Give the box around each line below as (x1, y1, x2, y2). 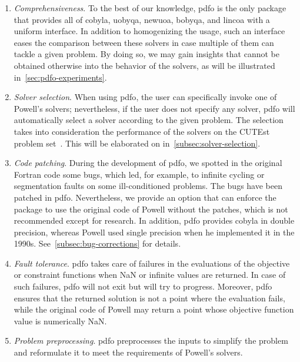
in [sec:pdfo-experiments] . (14, 71, 107, 83)
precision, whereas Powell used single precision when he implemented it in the (14, 225, 295, 238)
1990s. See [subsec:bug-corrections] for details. (14, 237, 181, 250)
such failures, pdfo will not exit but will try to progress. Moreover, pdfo (14, 280, 272, 293)
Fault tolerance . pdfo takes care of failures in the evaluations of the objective (14, 257, 290, 269)
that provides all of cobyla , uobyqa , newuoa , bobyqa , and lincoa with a (14, 13, 270, 25)
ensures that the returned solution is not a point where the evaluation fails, (14, 291, 285, 304)
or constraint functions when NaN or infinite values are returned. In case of (14, 268, 286, 281)
